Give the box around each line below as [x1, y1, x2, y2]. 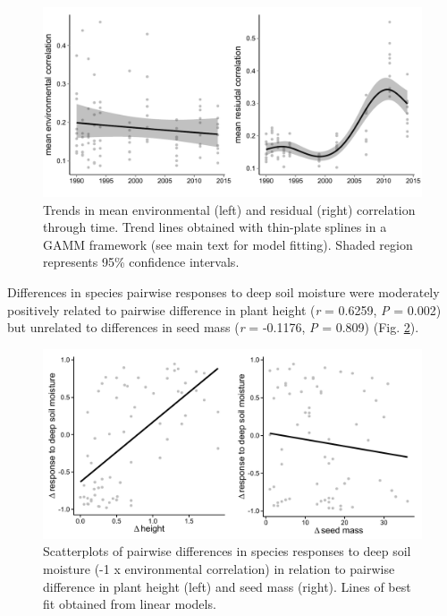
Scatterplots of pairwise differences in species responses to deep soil [43, 542, 411, 560]
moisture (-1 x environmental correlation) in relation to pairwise [43, 559, 395, 577]
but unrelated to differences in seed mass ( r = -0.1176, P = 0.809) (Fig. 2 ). [7, 318, 419, 337]
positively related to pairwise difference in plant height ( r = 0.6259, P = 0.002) [7, 300, 442, 319]
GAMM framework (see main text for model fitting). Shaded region [43, 235, 413, 253]
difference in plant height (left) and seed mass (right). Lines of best [43, 577, 411, 595]
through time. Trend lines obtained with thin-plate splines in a [43, 218, 387, 236]
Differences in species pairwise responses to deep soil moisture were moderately [7, 282, 440, 301]
